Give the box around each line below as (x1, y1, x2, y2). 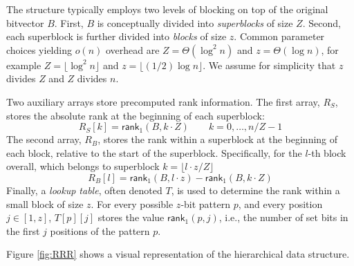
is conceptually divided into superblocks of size (97, 15, 293, 30)
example (6, 57, 41, 72)
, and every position (238, 196, 323, 211)
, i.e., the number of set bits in (218, 210, 348, 225)
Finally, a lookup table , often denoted (6, 182, 162, 197)
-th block (308, 145, 346, 160)
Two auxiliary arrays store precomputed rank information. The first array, (6, 94, 320, 108)
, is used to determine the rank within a (171, 182, 340, 197)
